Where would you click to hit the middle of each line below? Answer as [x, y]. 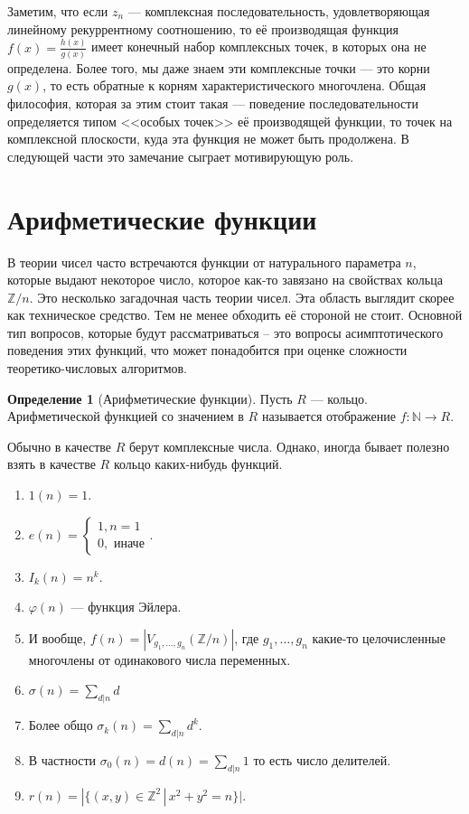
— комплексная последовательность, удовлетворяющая [279, 11]
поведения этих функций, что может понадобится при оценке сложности [207, 350]
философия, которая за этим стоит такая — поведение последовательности [213, 103]
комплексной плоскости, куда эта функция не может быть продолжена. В [208, 139]
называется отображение [328, 416]
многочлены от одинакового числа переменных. [159, 659]
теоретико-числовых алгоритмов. [98, 368]
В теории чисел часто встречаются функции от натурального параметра [204, 262]
